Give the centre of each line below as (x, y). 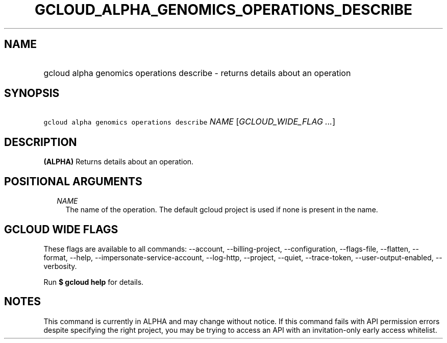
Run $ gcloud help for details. (94, 282)
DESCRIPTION (41, 142)
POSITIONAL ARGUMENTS (73, 181)
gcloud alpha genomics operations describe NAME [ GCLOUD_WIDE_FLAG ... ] (189, 122)
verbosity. (60, 266)
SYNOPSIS (32, 93)
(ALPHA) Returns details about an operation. (119, 162)
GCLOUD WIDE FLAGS (61, 229)
